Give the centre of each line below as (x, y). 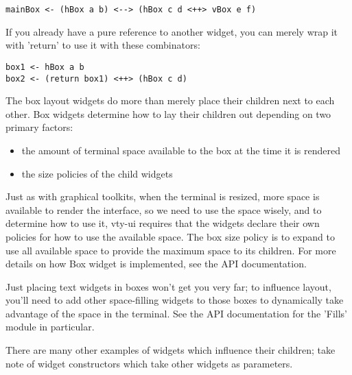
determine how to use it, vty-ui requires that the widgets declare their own (163, 223)
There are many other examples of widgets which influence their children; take (171, 350)
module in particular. (50, 327)
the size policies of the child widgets (97, 173)
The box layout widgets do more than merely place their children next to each (170, 100)
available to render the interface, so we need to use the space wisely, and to (164, 209)
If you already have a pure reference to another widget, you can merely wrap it (172, 31)
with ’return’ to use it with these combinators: (103, 45)
